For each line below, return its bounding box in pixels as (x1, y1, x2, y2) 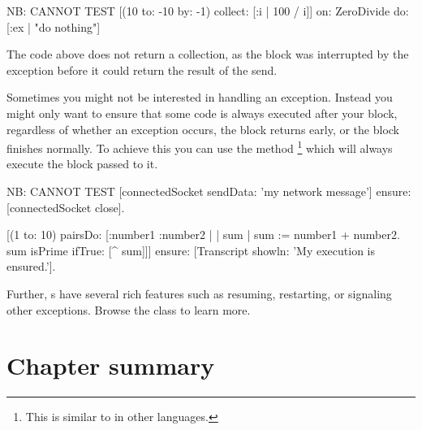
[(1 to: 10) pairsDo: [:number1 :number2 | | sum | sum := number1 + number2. (6, 226, 400, 243)
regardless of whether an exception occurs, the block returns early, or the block (6, 120, 400, 137)
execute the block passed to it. (6, 155, 158, 172)
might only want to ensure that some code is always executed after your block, (6, 104, 398, 121)
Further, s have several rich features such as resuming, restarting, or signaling (6, 284, 392, 302)
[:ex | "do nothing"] (6, 18, 101, 35)
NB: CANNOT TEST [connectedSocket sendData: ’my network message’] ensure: (6, 183, 411, 199)
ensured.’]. (6, 258, 56, 275)
